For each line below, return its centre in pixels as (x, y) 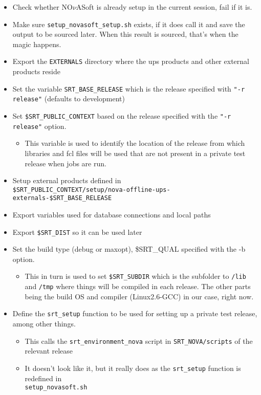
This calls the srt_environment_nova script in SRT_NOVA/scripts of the (139, 341)
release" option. (39, 126)
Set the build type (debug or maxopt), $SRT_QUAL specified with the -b (129, 249)
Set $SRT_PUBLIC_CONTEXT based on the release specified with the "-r (122, 116)
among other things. (44, 323)
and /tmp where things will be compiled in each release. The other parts (138, 286)
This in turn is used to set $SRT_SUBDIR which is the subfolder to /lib (135, 276)
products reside (36, 71)
